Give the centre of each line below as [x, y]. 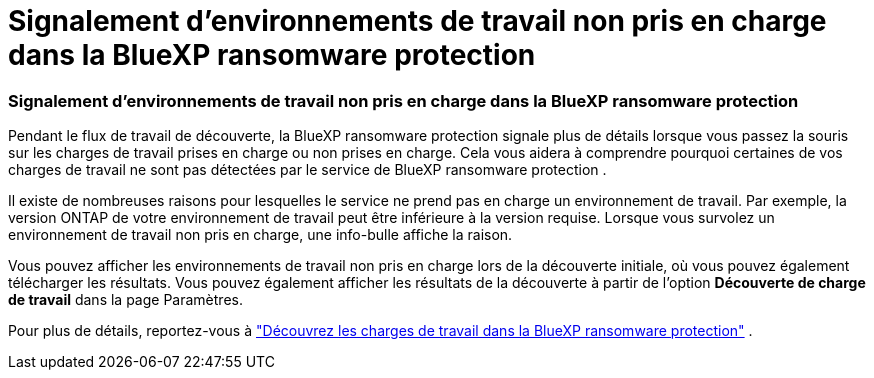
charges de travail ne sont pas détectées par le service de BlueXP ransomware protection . [307, 170]
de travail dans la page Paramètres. [125, 300]
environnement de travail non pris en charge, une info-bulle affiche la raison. [260, 235]
